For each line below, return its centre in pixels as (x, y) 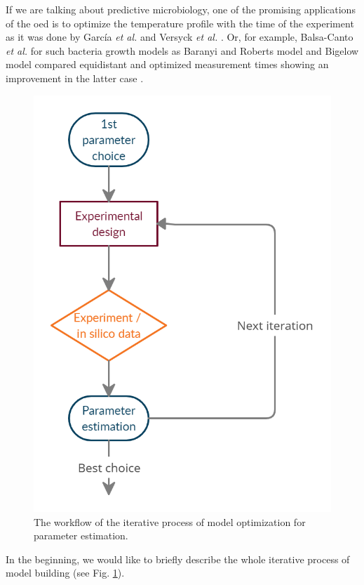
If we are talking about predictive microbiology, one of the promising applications (181, 9)
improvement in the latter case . (75, 78)
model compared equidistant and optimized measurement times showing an (167, 64)
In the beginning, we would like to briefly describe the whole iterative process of (178, 559)
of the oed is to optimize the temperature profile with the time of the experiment (180, 23)
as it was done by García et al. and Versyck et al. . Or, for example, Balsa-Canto (180, 37)
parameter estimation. (81, 535)
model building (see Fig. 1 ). (65, 573)
